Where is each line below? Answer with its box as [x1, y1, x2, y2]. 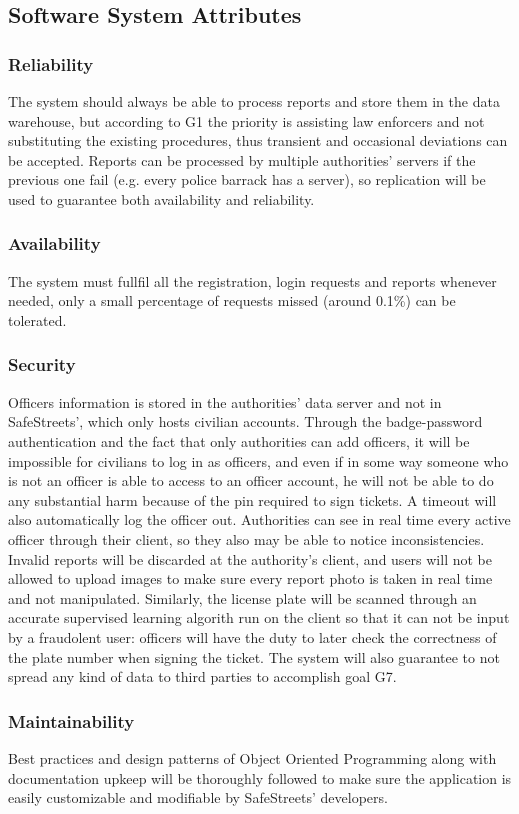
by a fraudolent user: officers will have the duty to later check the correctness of [8, 626, 497, 647]
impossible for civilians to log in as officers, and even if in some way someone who [8, 450, 509, 471]
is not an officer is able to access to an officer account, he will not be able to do [8, 470, 494, 491]
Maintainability [8, 708, 135, 733]
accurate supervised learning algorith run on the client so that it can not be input [8, 607, 510, 628]
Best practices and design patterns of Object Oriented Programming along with [8, 747, 497, 768]
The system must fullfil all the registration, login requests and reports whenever [8, 270, 497, 291]
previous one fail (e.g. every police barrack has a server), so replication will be [8, 169, 486, 190]
